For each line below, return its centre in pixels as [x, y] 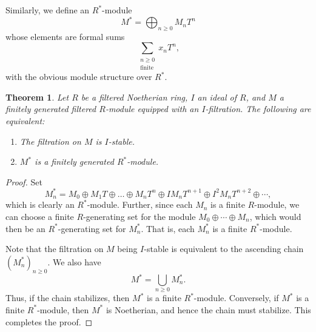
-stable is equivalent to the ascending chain [224, 249]
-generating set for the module [140, 216]
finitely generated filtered [51, 109]
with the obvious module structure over [79, 77]
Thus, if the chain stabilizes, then [68, 298]
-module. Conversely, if [236, 298]
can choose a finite [40, 216]
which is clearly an [40, 204]
